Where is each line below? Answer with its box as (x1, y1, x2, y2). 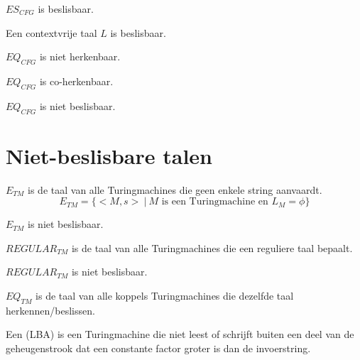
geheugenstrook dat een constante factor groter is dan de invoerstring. (6, 341, 311, 356)
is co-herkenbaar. (39, 73, 114, 88)
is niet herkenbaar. (39, 49, 121, 64)
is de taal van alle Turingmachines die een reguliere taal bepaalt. (71, 240, 353, 255)
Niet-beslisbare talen (6, 141, 213, 170)
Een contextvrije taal (6, 25, 97, 40)
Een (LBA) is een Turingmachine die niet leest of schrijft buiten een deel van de (6, 327, 354, 342)
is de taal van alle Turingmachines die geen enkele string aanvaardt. (28, 182, 322, 197)
